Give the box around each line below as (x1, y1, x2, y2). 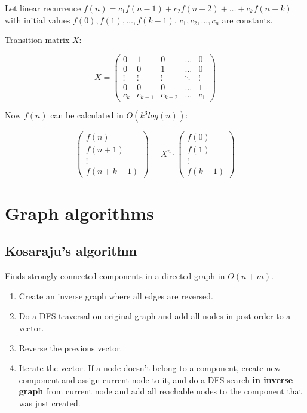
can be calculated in (50, 109, 124, 121)
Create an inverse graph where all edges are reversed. (19, 289, 213, 302)
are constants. (222, 13, 273, 26)
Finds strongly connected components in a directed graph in (5, 270, 225, 282)
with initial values (5, 13, 70, 26)
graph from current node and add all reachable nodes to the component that (19, 385, 303, 397)
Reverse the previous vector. (19, 341, 122, 354)
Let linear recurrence (5, 2, 81, 14)
